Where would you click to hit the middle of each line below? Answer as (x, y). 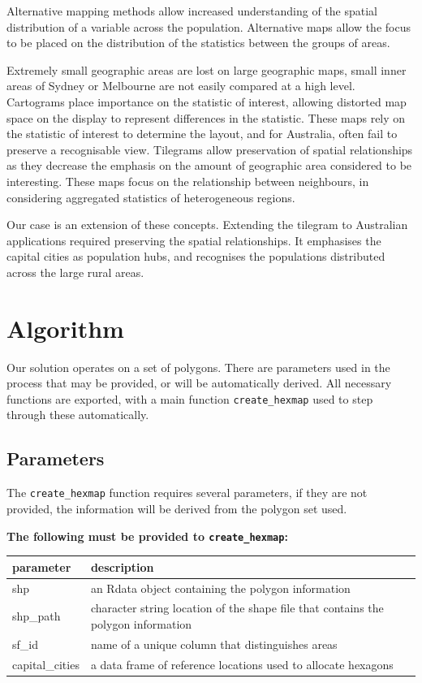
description (122, 566)
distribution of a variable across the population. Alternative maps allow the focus (209, 26)
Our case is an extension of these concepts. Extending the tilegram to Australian (207, 225)
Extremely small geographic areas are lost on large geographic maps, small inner (207, 69)
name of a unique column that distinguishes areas (214, 644)
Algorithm (65, 328)
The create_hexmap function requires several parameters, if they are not (187, 493)
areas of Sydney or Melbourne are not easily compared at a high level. (181, 86)
